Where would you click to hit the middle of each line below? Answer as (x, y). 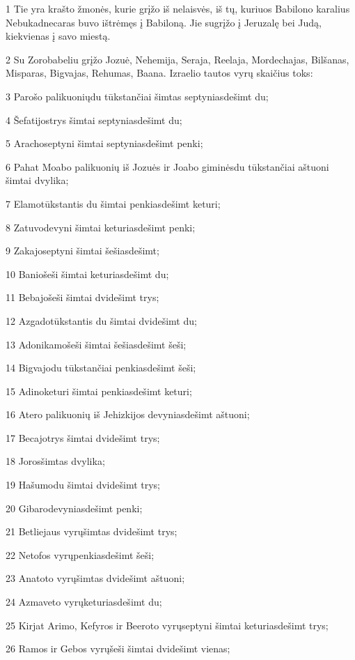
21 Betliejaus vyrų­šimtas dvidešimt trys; (92, 531)
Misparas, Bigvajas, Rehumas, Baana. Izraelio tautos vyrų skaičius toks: (159, 73)
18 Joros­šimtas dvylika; (55, 461)
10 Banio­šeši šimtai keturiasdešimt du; (87, 274)
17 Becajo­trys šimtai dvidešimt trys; (83, 437)
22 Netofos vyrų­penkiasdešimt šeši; (80, 554)
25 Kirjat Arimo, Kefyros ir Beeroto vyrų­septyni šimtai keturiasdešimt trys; (167, 625)
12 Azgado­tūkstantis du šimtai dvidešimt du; (101, 320)
